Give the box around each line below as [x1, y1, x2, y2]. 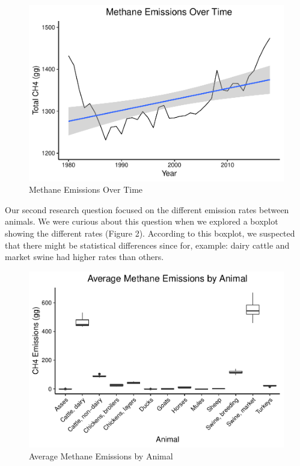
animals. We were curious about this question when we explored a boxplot [5, 215, 278, 228]
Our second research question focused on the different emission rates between [5, 203, 289, 216]
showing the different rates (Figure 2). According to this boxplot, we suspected [5, 226, 295, 239]
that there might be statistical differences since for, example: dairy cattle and [5, 238, 290, 251]
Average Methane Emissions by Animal [29, 449, 173, 462]
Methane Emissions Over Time [29, 183, 143, 196]
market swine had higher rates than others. [5, 250, 164, 263]
